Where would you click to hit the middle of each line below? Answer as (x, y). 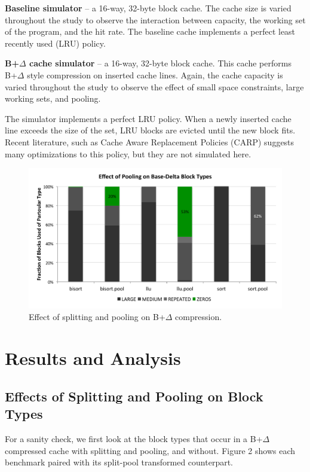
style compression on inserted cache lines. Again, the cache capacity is (155, 74)
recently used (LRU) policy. (55, 43)
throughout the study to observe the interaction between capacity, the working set (155, 19)
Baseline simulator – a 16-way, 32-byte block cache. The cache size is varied (148, 8)
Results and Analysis (93, 358)
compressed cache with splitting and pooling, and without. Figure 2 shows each (150, 450)
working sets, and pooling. (53, 98)
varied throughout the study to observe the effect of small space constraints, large (154, 86)
